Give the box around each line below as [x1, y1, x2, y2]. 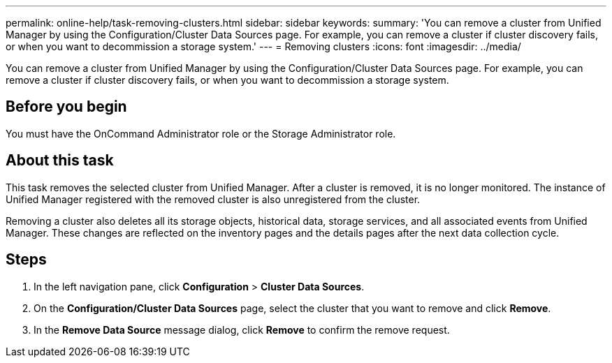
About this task [6, 151, 114, 170]
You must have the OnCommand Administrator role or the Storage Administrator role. [6, 127, 396, 140]
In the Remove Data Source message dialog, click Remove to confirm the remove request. [34, 323, 450, 336]
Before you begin [6, 98, 127, 116]
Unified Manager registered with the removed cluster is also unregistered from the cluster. [6, 193, 421, 205]
